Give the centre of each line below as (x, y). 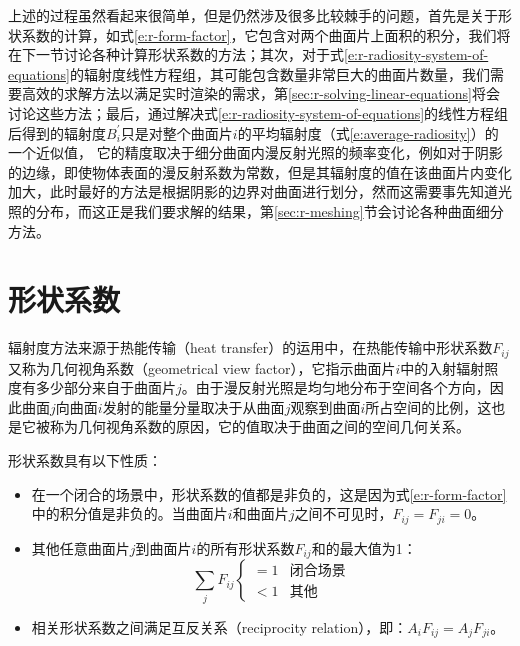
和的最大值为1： (364, 547)
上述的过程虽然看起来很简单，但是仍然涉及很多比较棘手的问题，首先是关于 (253, 15)
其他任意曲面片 (80, 547)
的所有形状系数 (245, 547)
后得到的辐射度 (57, 132)
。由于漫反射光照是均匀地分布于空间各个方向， (335, 387)
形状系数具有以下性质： (85, 460)
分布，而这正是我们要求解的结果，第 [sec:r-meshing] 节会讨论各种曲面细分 (269, 210)
